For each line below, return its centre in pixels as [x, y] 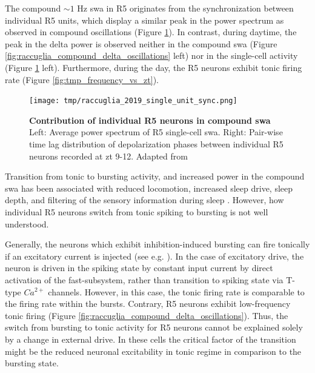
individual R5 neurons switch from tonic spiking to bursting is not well [137, 211]
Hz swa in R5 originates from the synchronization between [185, 8]
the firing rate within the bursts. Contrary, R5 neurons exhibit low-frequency [148, 304]
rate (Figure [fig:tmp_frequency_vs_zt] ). [82, 79]
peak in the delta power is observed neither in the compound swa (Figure [141, 43]
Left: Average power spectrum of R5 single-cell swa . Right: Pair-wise [156, 132]
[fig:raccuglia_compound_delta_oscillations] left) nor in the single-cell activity [151, 55]
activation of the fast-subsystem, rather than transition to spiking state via [144, 279]
